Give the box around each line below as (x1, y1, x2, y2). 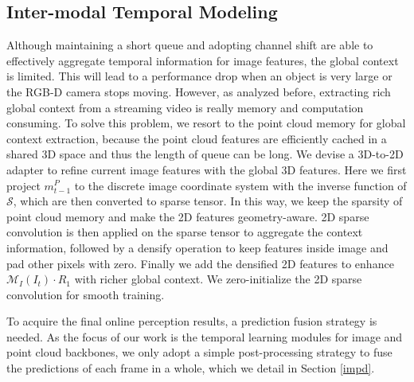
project (6, 177, 41, 193)
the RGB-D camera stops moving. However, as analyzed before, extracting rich (6, 83, 391, 99)
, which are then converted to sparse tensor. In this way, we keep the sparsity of (13, 193, 403, 209)
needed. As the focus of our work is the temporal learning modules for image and (6, 328, 403, 345)
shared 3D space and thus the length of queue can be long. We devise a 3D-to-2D (6, 146, 404, 162)
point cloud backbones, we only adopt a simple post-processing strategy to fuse (6, 344, 393, 361)
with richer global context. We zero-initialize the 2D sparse (74, 271, 362, 287)
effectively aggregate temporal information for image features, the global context (6, 52, 399, 68)
